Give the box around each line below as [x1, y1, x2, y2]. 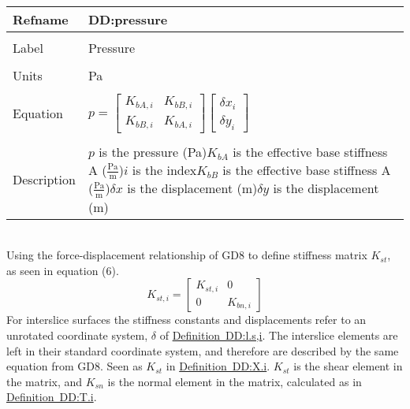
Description [13, 169, 76, 188]
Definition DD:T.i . [6, 389, 97, 405]
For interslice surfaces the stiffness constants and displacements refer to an [6, 311, 367, 328]
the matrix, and [6, 373, 83, 389]
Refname [13, 10, 69, 28]
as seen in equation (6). [6, 262, 119, 278]
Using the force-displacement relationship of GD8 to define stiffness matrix [6, 247, 367, 263]
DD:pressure [88, 10, 168, 28]
